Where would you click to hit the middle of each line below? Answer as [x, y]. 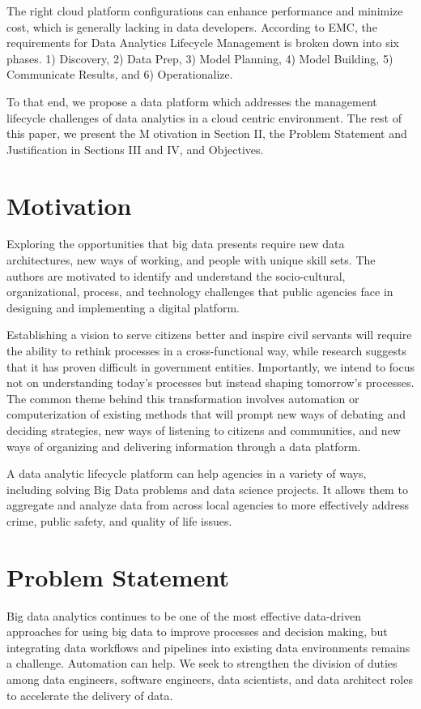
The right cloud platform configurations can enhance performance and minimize [205, 11]
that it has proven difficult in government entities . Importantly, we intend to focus [210, 366]
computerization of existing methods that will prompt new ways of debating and [206, 414]
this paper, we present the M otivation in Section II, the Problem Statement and [207, 133]
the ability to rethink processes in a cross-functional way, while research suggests [206, 351]
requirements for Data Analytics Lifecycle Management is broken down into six [203, 43]
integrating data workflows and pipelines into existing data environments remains [208, 647]
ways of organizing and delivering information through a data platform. [184, 446]
